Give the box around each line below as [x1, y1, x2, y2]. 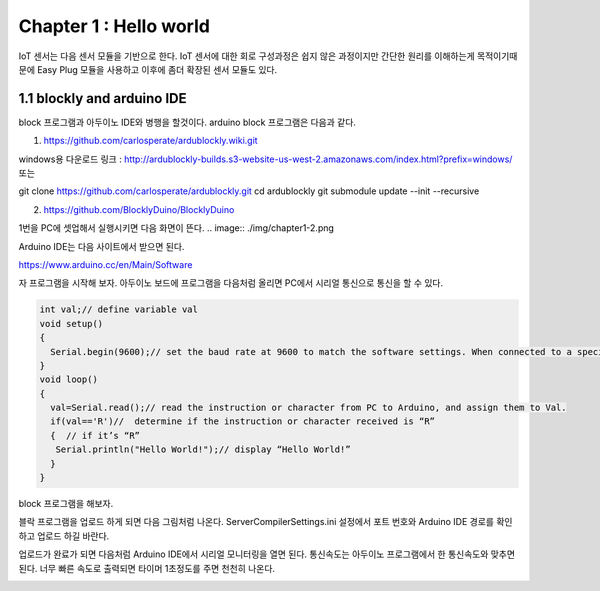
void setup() [39, 318, 104, 329]
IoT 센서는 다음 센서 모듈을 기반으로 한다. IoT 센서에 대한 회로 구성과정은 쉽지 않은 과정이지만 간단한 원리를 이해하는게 [18, 50, 475, 62]
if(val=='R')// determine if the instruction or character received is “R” [50, 416, 435, 427]
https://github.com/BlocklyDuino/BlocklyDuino [43, 203, 235, 215]
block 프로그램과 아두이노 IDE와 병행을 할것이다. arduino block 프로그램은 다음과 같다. [18, 116, 357, 128]
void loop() [39, 374, 99, 385]
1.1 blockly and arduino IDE [18, 90, 187, 107]
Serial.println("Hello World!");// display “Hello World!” [55, 444, 351, 455]
